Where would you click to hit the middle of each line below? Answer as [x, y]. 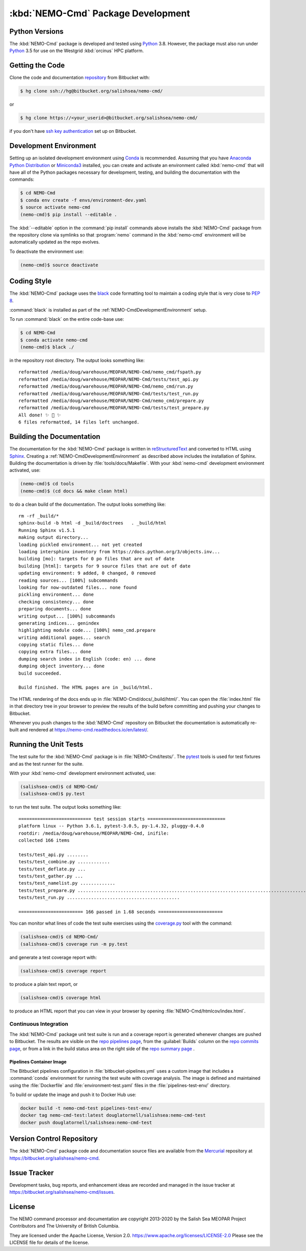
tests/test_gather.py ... [51, 876]
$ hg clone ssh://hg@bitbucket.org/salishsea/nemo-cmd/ [92, 91]
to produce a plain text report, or [44, 984]
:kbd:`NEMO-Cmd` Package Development [100, 13]
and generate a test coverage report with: [53, 957]
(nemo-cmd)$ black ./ [47, 347]
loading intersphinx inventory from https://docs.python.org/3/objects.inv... [119, 552]
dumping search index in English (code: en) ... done [87, 659]
